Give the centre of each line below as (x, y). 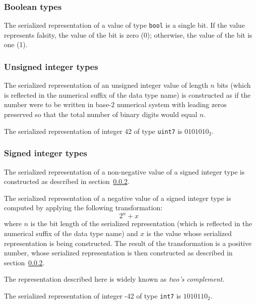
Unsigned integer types (51, 66)
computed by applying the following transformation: (83, 208)
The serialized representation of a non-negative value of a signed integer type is (124, 171)
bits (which (234, 85)
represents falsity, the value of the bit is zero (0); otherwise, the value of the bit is (128, 34)
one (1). (16, 44)
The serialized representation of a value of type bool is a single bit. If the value (125, 25)
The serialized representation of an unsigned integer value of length (106, 85)
